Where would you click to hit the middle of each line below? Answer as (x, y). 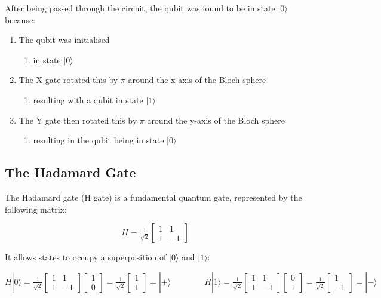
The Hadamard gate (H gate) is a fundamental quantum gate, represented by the (153, 197)
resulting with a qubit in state (88, 99)
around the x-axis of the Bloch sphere (197, 80)
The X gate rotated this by (68, 80)
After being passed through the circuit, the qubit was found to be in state (140, 8)
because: (20, 19)
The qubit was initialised (64, 40)
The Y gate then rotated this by (78, 120)
